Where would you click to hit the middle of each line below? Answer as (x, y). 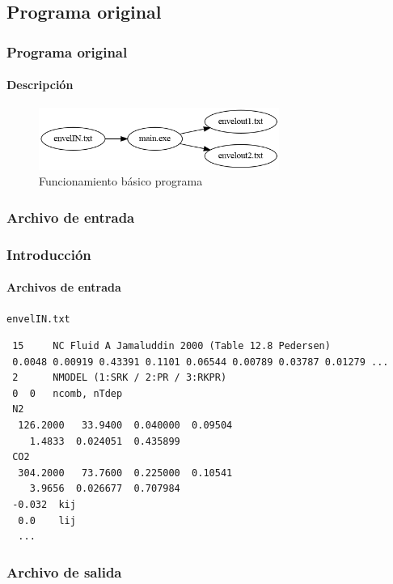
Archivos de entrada (64, 287)
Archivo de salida (64, 571)
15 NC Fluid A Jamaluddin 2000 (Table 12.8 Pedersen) (171, 345)
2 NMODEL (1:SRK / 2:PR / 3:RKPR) (120, 378)
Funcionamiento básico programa (121, 181)
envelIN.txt (38, 320)
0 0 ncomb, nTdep (68, 393)
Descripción (40, 85)
